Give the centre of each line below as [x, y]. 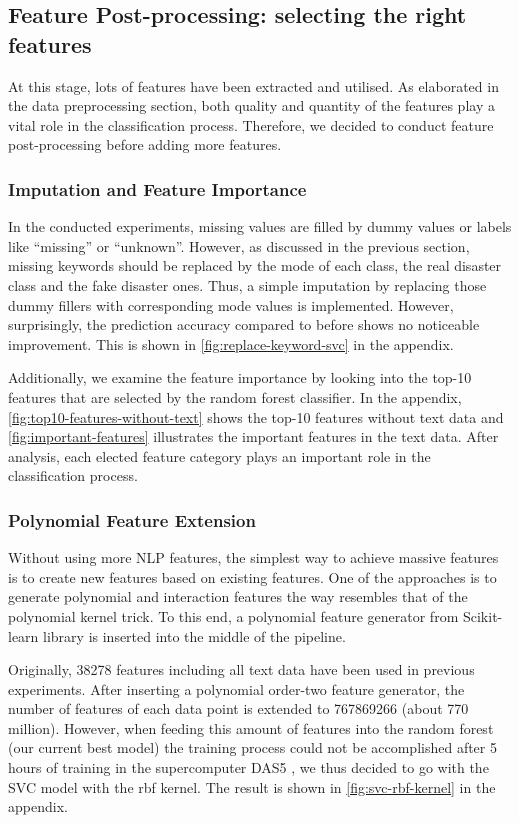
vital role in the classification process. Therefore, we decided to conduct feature [251, 124]
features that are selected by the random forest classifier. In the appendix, [235, 396]
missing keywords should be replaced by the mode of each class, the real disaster [255, 265]
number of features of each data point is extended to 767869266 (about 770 [238, 708]
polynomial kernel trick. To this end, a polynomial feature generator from [233, 615]
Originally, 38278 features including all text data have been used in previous [241, 669]
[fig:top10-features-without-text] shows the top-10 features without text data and [256, 416]
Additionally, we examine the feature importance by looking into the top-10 [240, 377]
